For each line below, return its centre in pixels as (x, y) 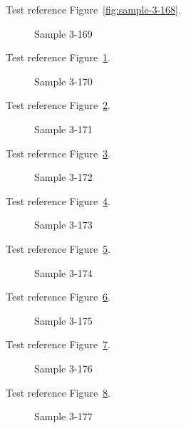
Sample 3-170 (63, 81)
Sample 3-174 (63, 272)
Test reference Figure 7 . (58, 344)
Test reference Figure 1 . (58, 57)
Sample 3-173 (63, 225)
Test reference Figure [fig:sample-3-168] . (93, 9)
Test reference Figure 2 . (58, 105)
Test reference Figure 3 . (58, 153)
